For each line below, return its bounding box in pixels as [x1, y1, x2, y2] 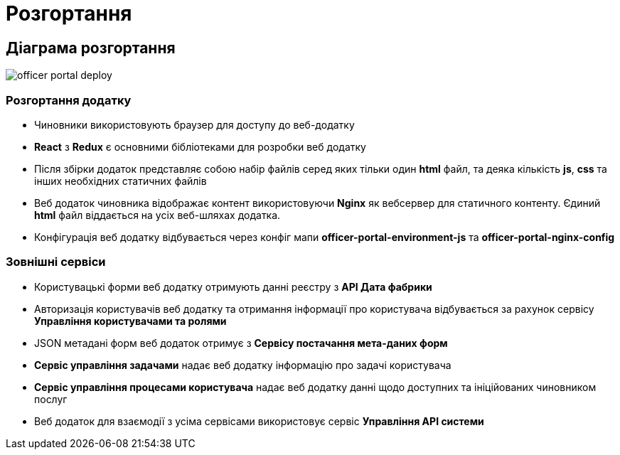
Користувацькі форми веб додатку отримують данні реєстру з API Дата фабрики [34, 280, 432, 293]
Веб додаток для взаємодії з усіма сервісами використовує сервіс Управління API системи [34, 414, 484, 427]
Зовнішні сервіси [6, 255, 106, 269]
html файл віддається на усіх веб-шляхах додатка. [34, 208, 281, 221]
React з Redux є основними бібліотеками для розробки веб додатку [34, 140, 366, 153]
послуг [34, 392, 68, 405]
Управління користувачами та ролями [34, 314, 227, 327]
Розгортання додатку [6, 92, 132, 107]
